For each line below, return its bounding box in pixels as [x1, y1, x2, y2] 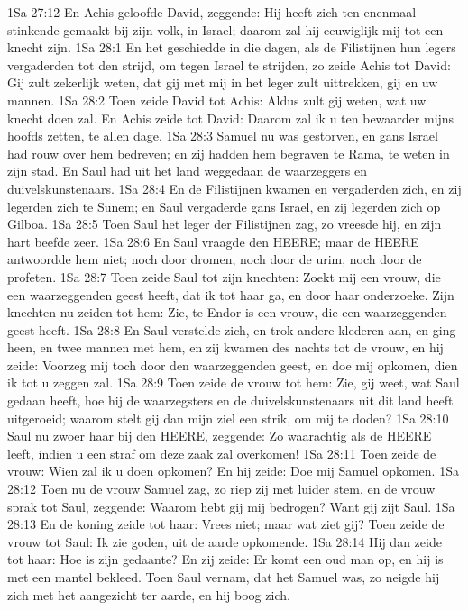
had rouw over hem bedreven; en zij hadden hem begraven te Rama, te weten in [7, 143, 450, 162]
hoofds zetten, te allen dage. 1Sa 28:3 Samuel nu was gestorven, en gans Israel [7, 126, 438, 145]
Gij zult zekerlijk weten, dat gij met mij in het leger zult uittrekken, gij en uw [7, 73, 438, 92]
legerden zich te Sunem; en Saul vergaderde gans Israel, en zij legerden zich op [7, 196, 441, 215]
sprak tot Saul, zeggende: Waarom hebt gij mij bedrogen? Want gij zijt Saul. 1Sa [7, 496, 455, 515]
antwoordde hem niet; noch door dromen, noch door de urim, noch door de [7, 250, 422, 269]
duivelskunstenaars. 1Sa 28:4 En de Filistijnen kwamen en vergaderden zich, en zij [7, 178, 462, 197]
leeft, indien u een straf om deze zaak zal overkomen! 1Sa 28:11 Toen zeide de [7, 443, 436, 462]
